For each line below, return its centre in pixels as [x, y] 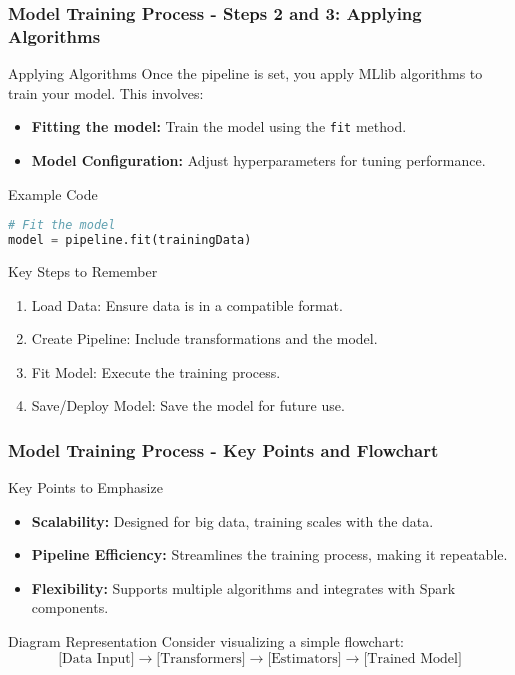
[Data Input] [96, 658]
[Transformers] [201, 658]
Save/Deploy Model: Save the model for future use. [188, 405]
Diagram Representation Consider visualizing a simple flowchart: [206, 641]
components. [70, 607]
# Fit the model [62, 225]
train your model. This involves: [106, 92]
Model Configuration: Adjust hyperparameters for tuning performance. [258, 159]
